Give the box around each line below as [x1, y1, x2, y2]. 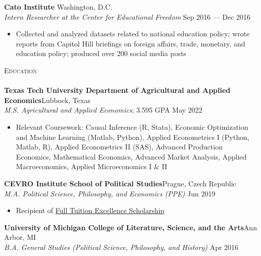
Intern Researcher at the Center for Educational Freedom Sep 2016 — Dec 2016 [4, 11, 251, 22]
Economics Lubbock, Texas [4, 94, 90, 105]
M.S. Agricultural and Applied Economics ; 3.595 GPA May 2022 [4, 105, 202, 115]
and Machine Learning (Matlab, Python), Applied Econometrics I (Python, [16, 131, 249, 142]
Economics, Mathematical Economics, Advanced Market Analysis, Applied [16, 151, 247, 162]
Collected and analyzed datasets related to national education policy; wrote [16, 28, 250, 39]
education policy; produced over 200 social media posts [16, 48, 186, 59]
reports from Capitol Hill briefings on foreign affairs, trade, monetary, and [16, 38, 245, 48]
